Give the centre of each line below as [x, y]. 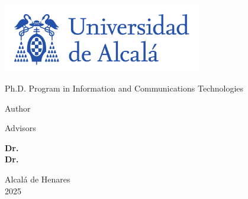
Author [18, 108]
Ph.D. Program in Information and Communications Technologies [124, 88]
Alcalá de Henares [38, 179]
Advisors [20, 128]
